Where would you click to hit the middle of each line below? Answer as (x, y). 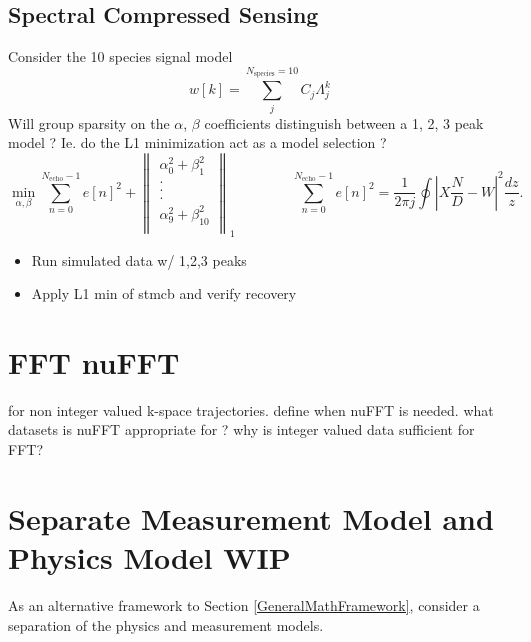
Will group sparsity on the (89, 122)
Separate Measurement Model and (251, 517)
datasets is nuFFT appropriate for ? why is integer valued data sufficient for (241, 429)
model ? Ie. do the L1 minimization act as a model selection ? (197, 142)
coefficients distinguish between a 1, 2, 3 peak (344, 122)
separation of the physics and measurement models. (166, 624)
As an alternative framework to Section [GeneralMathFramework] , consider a (244, 604)
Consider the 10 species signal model (120, 56)
